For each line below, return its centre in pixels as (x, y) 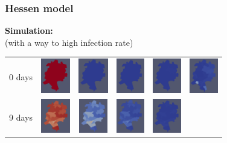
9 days (21, 117)
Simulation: (29, 30)
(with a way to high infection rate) (69, 42)
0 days (21, 77)
